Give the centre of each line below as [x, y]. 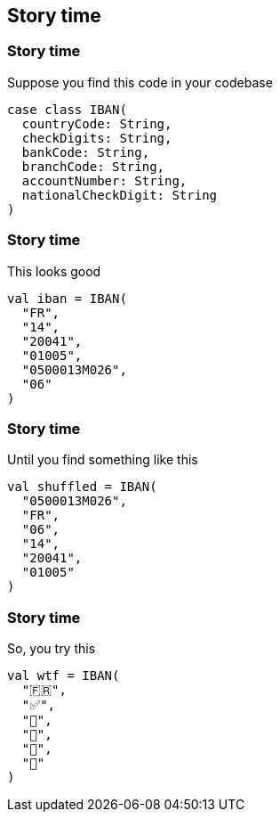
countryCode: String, [97, 123]
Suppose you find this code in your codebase [140, 82]
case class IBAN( [67, 109]
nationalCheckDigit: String [120, 195]
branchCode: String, [93, 166]
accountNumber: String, [104, 180]
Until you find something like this [103, 460]
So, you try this [52, 649]
